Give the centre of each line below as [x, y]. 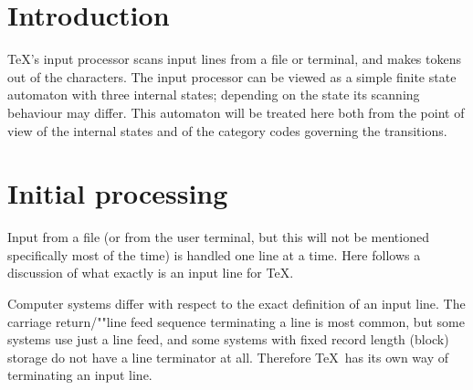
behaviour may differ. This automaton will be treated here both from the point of [236, 112]
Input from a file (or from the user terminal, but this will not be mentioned [218, 237]
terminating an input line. [80, 375]
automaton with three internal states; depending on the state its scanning [214, 95]
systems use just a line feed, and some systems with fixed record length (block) [228, 339]
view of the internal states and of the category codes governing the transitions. [227, 130]
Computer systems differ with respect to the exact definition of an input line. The [236, 303]
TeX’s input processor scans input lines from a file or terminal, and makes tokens [235, 59]
